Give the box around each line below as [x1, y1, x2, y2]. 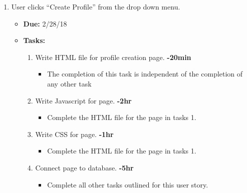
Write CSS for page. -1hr [35, 128, 114, 139]
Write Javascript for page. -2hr [35, 95, 132, 105]
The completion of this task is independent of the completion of [47, 68, 243, 79]
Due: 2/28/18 [23, 18, 67, 28]
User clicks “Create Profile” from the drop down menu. [11, 1, 180, 11]
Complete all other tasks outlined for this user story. [47, 179, 208, 189]
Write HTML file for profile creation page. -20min [35, 51, 191, 62]
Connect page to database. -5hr [35, 162, 134, 172]
